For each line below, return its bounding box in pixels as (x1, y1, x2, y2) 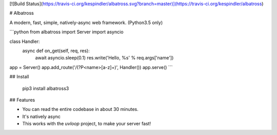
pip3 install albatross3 (22, 85, 69, 92)
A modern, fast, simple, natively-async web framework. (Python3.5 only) (9, 19, 163, 26)
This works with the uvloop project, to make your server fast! (22, 121, 151, 127)
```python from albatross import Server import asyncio (9, 29, 124, 35)
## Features (9, 97, 35, 103)
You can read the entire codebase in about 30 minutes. (22, 106, 138, 112)
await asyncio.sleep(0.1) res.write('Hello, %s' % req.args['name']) (35, 55, 174, 61)
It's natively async (22, 113, 61, 120)
